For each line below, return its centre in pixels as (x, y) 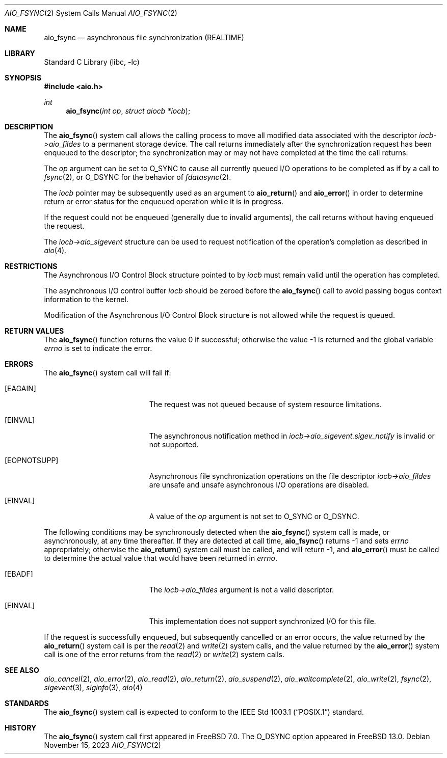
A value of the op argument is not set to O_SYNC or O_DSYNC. (254, 516)
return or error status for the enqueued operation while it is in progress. (164, 201)
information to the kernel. (86, 299)
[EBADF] (19, 574)
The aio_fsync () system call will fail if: (108, 373)
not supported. (174, 444)
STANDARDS (27, 703)
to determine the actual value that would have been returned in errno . (161, 558)
